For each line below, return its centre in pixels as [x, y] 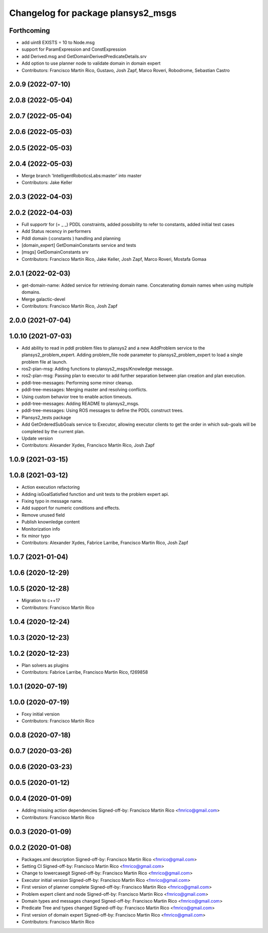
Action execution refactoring [51, 487]
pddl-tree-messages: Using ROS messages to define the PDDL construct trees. [102, 410]
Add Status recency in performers [56, 232]
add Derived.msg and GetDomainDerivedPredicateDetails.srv [84, 56]
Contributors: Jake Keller [47, 182]
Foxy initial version [40, 714]
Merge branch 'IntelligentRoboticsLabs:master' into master [81, 175]
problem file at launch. [44, 362]
